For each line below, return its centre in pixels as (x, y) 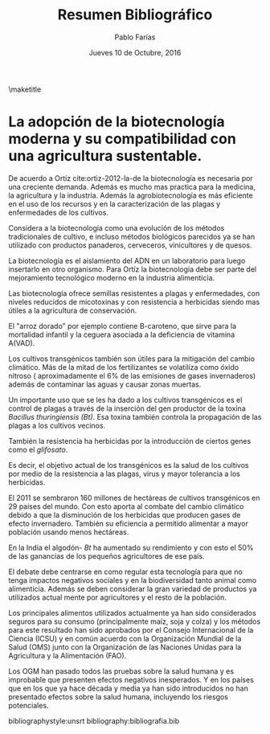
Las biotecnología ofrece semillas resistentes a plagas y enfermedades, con (134, 293)
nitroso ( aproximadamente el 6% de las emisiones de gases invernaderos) (132, 375)
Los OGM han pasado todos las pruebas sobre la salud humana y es (121, 671)
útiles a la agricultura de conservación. (73, 310)
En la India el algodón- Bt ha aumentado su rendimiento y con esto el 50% (131, 547)
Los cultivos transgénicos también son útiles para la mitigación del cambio (132, 359)
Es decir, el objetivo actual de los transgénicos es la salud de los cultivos (129, 465)
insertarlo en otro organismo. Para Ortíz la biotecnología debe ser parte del (133, 269)
